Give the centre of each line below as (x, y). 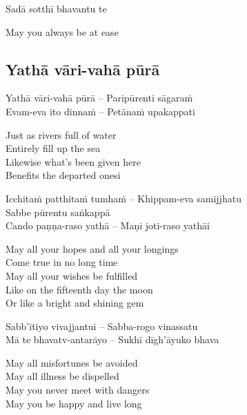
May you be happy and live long (74, 403)
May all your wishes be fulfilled (72, 275)
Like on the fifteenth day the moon (79, 289)
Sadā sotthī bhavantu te (56, 8)
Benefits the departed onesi (63, 175)
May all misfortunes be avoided (72, 362)
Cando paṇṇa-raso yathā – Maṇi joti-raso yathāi (108, 225)
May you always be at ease (62, 31)
